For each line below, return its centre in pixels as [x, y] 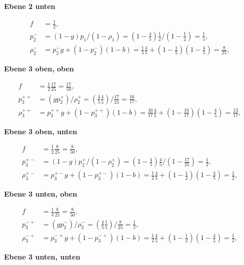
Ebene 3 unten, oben [41, 194]
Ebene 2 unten [30, 6]
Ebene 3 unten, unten [42, 256]
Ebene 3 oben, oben [39, 69]
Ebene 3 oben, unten [41, 131]
